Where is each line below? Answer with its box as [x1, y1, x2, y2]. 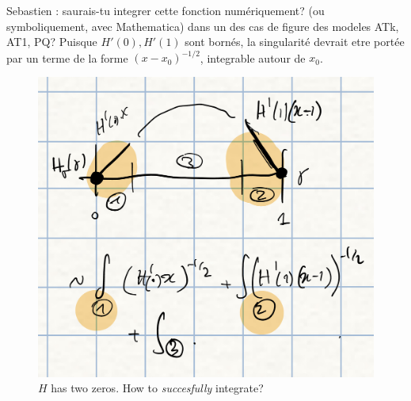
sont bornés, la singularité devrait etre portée [185, 33, 405, 50]
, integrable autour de [200, 49, 306, 66]
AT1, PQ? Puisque [6, 33, 97, 50]
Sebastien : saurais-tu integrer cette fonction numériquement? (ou [6, 2, 325, 18]
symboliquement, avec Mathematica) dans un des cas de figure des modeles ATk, [6, 17, 399, 34]
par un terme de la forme [6, 49, 128, 66]
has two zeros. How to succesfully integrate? [51, 380, 264, 396]
